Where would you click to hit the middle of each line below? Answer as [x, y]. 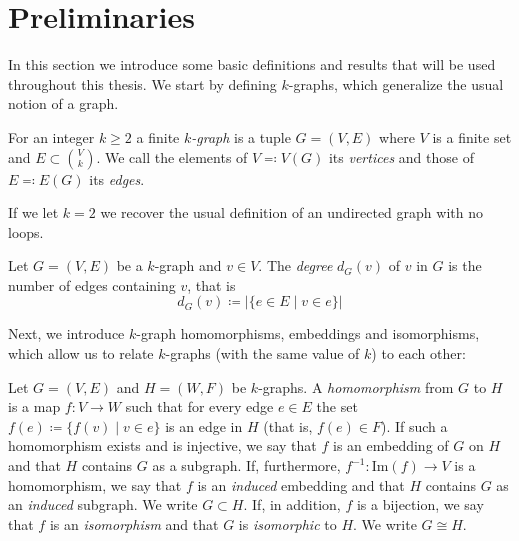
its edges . [117, 178]
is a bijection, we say [420, 504]
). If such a [414, 425]
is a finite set [472, 136]
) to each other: [418, 353]
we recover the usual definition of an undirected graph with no [291, 212]
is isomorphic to [287, 523]
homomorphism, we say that [95, 484]
